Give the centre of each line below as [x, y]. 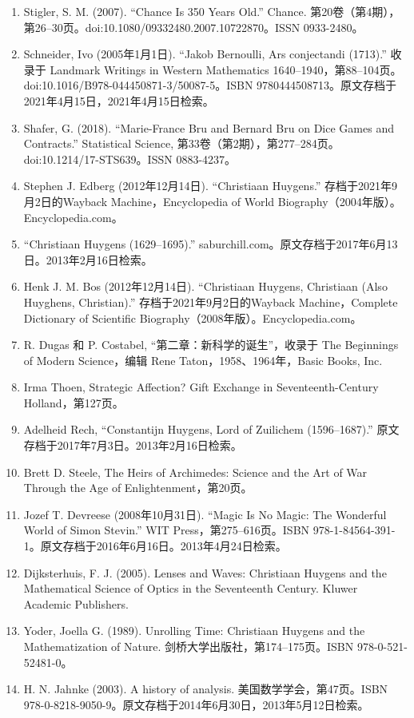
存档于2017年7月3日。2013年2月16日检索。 [133, 445]
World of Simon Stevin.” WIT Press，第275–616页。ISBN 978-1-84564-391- [209, 530]
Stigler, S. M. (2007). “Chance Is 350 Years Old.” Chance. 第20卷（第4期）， [212, 11]
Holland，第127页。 [74, 402]
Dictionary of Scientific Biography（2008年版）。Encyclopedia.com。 [193, 317]
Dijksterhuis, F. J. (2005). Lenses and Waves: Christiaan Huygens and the [205, 572]
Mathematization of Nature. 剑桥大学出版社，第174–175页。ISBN [189, 646]
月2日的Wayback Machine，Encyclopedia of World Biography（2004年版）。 [212, 201]
